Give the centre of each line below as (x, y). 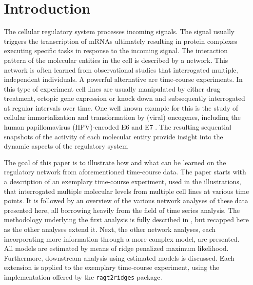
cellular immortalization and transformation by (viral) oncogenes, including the (122, 117)
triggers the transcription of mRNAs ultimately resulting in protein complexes (121, 41)
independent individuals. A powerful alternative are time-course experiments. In (123, 79)
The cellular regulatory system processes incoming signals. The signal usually (119, 31)
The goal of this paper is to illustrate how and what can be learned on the (115, 162)
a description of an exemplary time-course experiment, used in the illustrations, (123, 181)
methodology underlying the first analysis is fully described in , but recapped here (126, 219)
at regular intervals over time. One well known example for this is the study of (121, 107)
